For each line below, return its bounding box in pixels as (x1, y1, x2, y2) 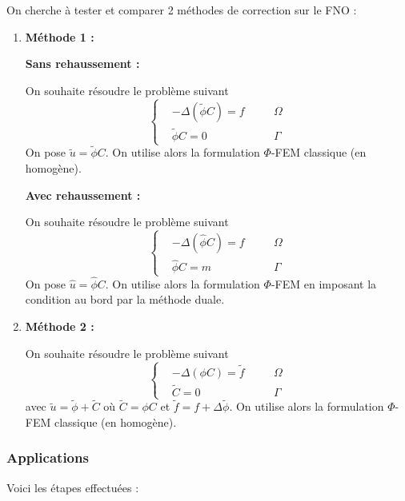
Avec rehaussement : (25, 186, 141, 203)
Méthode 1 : (25, 28, 94, 45)
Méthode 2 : (25, 317, 94, 334)
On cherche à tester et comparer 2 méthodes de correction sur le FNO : (6, 2, 357, 18)
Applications (6, 447, 89, 467)
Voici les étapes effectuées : (6, 479, 139, 495)
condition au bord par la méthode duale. (25, 291, 225, 308)
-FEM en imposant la (271, 275, 377, 292)
